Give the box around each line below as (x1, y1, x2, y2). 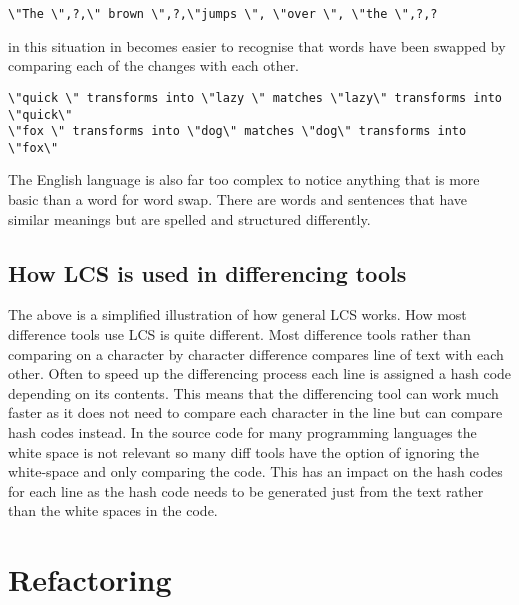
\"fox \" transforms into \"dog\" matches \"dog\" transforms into (8, 124, 467, 139)
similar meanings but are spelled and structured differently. (8, 208, 371, 229)
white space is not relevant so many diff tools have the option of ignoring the (8, 441, 479, 462)
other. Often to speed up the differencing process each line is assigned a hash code (8, 363, 512, 384)
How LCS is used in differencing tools (8, 257, 407, 288)
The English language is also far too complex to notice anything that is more (8, 169, 480, 190)
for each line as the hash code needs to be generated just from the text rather (8, 480, 484, 501)
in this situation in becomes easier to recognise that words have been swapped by (8, 35, 506, 56)
